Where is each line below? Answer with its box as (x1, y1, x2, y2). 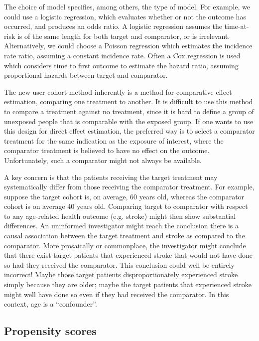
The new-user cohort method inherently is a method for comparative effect (4, 86, 232, 97)
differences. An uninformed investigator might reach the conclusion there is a (4, 220, 239, 231)
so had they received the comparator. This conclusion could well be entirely (4, 259, 235, 270)
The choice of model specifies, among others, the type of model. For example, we (4, 1, 250, 11)
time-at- (224, 21, 249, 31)
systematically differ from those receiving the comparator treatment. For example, (4, 181, 255, 192)
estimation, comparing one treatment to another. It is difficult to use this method (4, 96, 253, 107)
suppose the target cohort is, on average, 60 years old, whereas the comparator (4, 191, 245, 201)
